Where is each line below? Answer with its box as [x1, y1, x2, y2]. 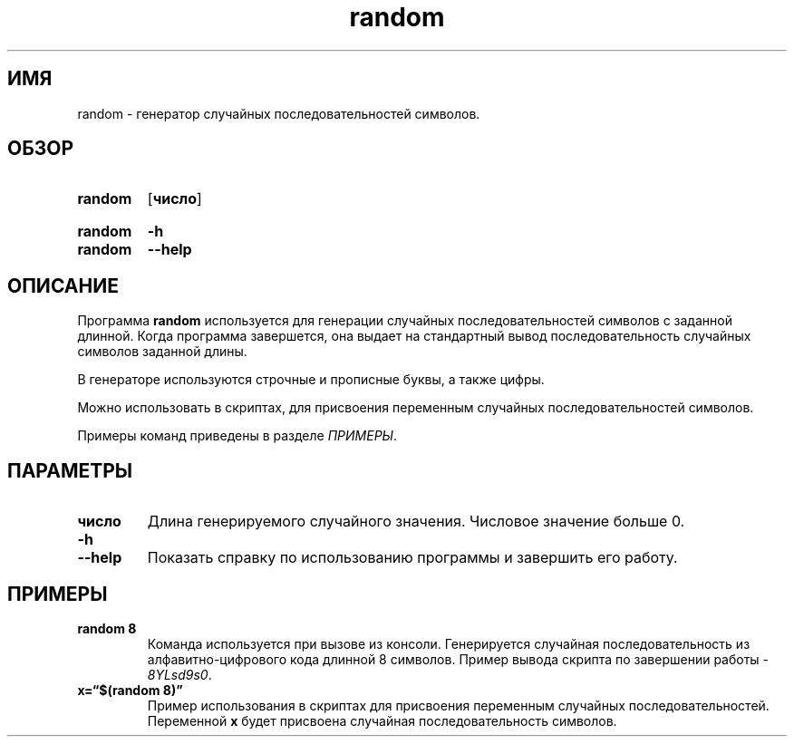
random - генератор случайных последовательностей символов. [77, 105, 480, 121]
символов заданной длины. [77, 343, 247, 360]
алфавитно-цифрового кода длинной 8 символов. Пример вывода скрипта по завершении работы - [147, 651, 770, 667]
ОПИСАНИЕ [7, 274, 119, 297]
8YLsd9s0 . [147, 666, 212, 682]
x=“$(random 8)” [77, 681, 183, 698]
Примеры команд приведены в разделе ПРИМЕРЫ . [77, 428, 397, 444]
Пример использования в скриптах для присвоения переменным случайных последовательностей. [147, 697, 770, 713]
